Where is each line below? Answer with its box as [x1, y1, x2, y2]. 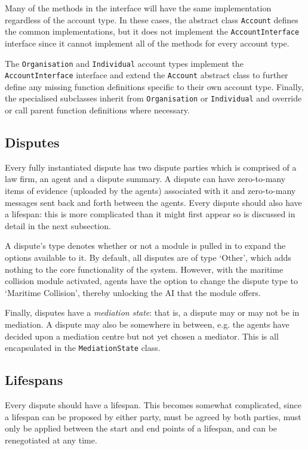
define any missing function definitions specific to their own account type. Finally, [5, 80, 304, 93]
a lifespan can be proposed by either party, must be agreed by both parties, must [5, 410, 301, 423]
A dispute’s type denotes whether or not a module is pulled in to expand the [5, 239, 286, 252]
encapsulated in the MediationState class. [5, 341, 161, 354]
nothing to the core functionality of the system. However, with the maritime [5, 263, 284, 275]
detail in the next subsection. [5, 219, 111, 232]
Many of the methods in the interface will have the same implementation [5, 2, 272, 14]
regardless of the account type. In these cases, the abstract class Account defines [5, 13, 298, 26]
